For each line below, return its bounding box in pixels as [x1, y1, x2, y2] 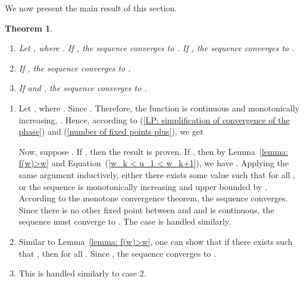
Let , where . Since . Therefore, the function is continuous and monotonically [18, 101, 300, 114]
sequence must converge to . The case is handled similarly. [18, 215, 231, 228]
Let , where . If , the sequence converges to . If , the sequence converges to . [18, 42, 294, 54]
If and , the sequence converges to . [18, 82, 147, 94]
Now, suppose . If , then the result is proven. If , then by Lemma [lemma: [18, 145, 289, 157]
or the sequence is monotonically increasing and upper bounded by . [18, 180, 268, 192]
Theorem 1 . [5, 21, 53, 34]
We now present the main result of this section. [5, 2, 177, 14]
